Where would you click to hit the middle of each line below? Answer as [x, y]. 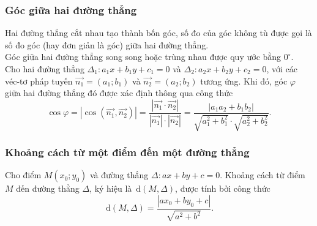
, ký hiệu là [111, 188]
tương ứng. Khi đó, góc [244, 81]
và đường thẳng [119, 175]
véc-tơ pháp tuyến [39, 81]
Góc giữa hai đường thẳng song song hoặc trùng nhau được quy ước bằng [143, 57]
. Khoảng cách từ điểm [263, 175]
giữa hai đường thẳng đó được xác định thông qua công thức [119, 93]
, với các [282, 69]
